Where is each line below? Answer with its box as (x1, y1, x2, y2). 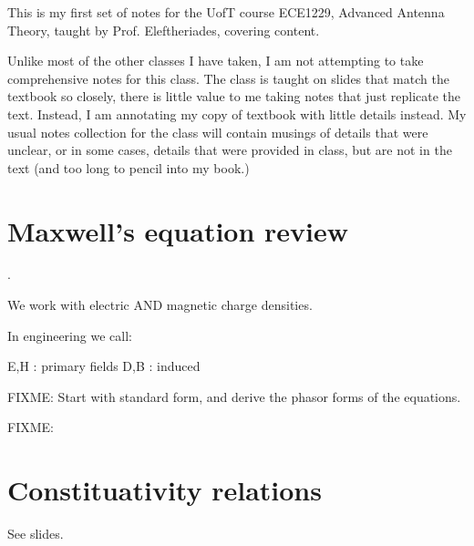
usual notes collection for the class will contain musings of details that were (7, 122, 428, 141)
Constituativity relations (7, 471, 322, 509)
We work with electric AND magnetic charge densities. (7, 295, 313, 314)
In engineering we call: (7, 325, 132, 345)
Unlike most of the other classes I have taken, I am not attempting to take (7, 51, 424, 70)
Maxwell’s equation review (7, 211, 349, 249)
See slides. (7, 524, 64, 543)
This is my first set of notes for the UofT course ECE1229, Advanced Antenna (7, 3, 445, 21)
